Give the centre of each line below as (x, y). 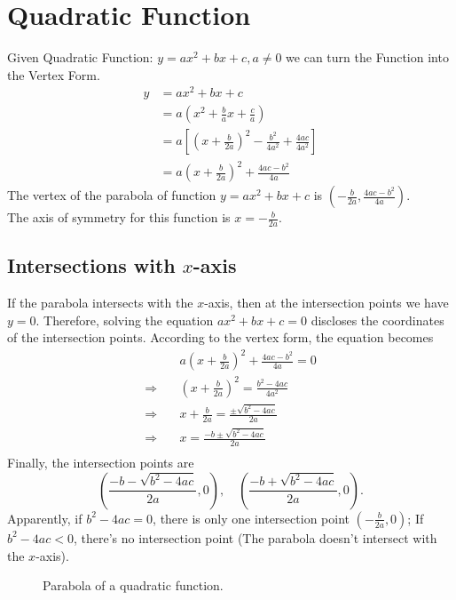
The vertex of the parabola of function (112, 195)
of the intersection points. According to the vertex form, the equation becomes (220, 337)
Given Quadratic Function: (80, 57)
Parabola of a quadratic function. (133, 585)
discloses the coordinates (377, 320)
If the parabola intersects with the (100, 303)
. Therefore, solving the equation (125, 320)
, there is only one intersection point (251, 518)
